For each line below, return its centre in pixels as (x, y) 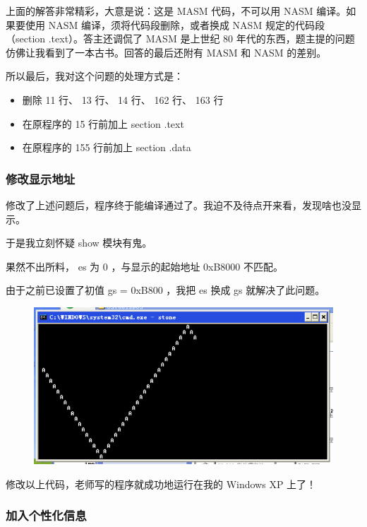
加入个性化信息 (46, 515)
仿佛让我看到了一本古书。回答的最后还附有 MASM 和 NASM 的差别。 (166, 52)
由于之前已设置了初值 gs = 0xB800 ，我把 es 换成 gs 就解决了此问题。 (166, 290)
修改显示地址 (41, 178)
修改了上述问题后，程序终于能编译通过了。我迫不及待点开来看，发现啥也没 (179, 205)
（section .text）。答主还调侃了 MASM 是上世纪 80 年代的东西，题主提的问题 (180, 39)
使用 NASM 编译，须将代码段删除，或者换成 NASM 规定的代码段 (175, 24)
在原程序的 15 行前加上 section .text (103, 123)
